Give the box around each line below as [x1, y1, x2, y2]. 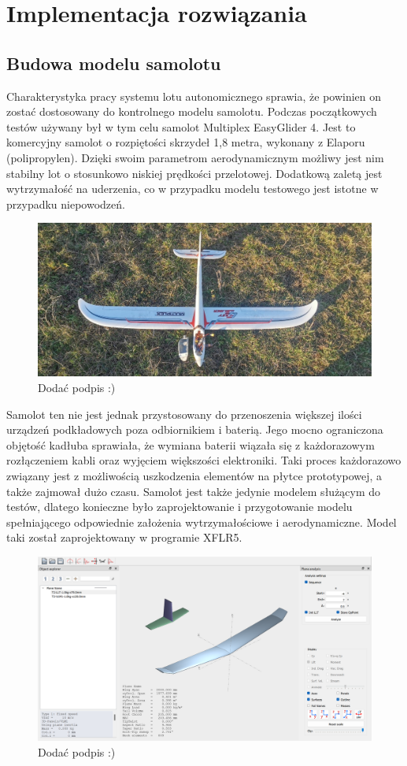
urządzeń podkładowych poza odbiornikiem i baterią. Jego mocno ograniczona [6, 421, 383, 438]
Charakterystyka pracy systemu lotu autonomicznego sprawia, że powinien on [6, 87, 382, 104]
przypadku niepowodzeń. [6, 195, 125, 212]
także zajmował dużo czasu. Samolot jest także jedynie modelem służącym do [6, 483, 381, 499]
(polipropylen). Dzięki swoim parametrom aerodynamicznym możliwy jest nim [6, 149, 384, 165]
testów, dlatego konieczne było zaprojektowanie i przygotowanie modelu [6, 498, 353, 515]
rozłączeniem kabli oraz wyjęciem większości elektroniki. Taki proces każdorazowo [6, 452, 401, 468]
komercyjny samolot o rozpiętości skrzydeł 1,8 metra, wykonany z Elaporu [6, 134, 365, 150]
